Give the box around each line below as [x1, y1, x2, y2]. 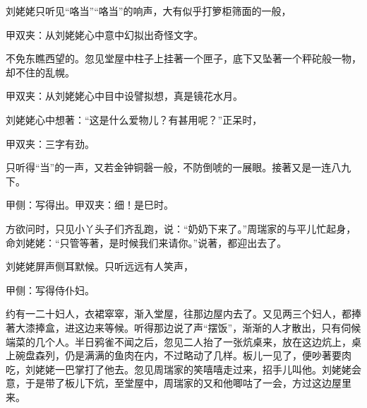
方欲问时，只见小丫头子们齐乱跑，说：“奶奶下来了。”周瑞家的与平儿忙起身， [6, 221, 356, 235]
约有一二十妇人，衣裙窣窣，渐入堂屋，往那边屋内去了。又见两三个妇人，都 [6, 306, 351, 321]
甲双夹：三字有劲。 [6, 136, 95, 151]
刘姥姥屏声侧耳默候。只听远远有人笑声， [6, 259, 193, 274]
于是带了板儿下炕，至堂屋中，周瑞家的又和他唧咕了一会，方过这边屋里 [25, 375, 351, 390]
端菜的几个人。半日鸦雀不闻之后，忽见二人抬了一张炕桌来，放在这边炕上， [6, 334, 351, 349]
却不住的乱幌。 [6, 64, 75, 79]
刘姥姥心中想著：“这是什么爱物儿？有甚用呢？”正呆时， [6, 112, 263, 127]
